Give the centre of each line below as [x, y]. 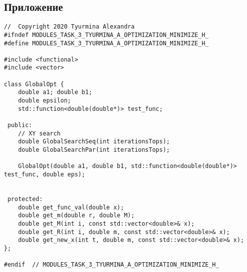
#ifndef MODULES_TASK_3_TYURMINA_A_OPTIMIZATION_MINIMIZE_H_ [106, 35]
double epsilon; [45, 101]
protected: [25, 199]
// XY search [39, 133]
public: [20, 125]
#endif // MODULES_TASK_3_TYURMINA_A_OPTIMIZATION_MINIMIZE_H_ [112, 265]
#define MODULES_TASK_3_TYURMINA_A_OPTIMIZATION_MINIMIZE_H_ [106, 43]
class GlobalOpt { [34, 84]
